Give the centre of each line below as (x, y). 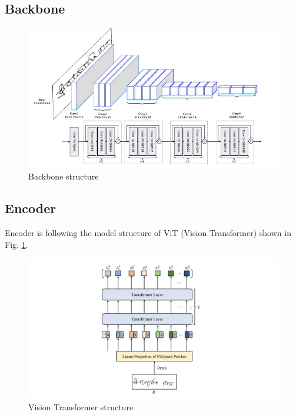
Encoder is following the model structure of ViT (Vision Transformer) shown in (148, 233)
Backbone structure (64, 176)
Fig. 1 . (16, 244)
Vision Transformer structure (81, 407)
